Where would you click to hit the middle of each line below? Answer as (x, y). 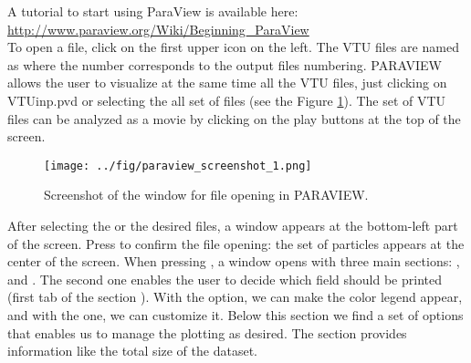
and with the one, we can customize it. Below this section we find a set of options (235, 314)
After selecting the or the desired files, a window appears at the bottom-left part (233, 225)
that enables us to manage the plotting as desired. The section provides (207, 332)
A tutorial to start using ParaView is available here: (153, 11)
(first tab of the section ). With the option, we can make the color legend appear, (235, 297)
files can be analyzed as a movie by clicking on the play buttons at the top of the (234, 118)
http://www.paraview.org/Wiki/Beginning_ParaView (158, 29)
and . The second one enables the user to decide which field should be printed (225, 279)
